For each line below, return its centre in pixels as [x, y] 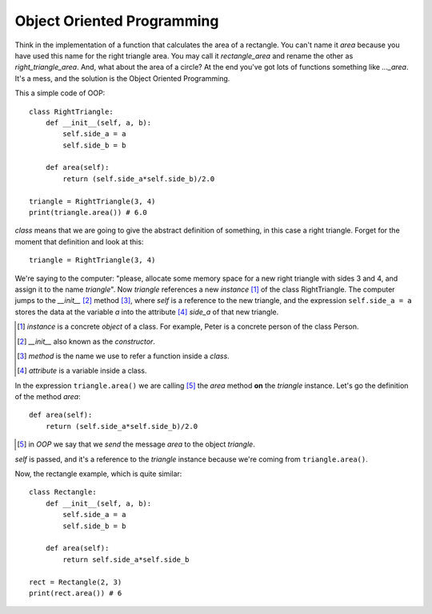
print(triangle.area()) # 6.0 [88, 213]
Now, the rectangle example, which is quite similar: [98, 474]
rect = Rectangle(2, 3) [76, 582]
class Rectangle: [63, 492]
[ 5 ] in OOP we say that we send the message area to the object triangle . [136, 444]
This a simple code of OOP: [60, 93]
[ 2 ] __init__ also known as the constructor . [86, 341]
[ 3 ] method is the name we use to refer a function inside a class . [123, 356]
